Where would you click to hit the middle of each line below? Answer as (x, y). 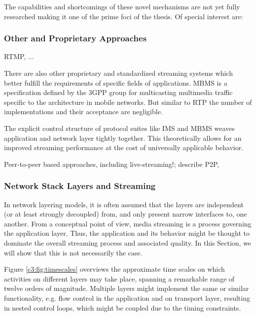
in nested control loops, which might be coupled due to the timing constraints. (123, 307)
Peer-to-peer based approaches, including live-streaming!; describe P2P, (112, 164)
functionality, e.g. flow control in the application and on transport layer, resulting (127, 298)
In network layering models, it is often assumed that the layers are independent (124, 204)
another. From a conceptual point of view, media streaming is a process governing (128, 223)
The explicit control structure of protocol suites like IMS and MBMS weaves (119, 128)
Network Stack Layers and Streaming (80, 186)
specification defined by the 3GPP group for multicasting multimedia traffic (118, 92)
